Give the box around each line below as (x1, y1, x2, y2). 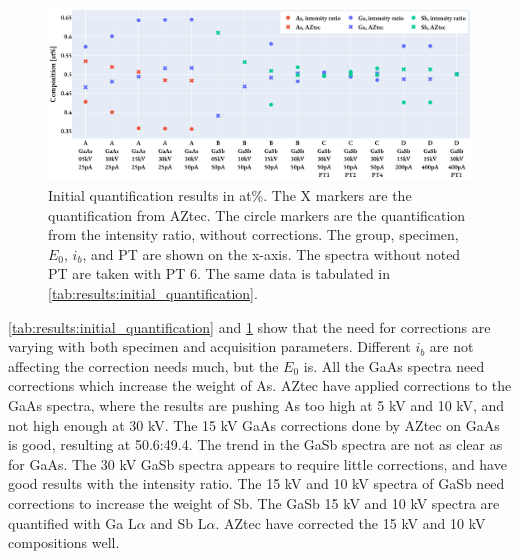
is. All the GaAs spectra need (303, 355, 485, 376)
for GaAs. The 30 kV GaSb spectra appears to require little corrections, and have (8, 453, 507, 474)
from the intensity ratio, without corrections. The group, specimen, (48, 224, 459, 245)
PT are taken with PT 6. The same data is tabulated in (48, 263, 391, 284)
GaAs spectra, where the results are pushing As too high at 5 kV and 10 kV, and (8, 395, 505, 416)
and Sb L (150, 512, 207, 533)
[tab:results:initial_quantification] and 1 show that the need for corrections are (8, 316, 491, 337)
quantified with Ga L (8, 512, 137, 533)
